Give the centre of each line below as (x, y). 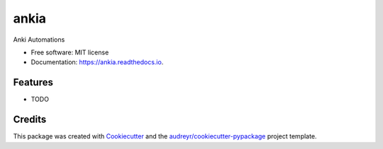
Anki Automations (39, 40)
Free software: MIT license (70, 52)
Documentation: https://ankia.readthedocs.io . (97, 62)
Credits (30, 120)
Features (33, 82)
